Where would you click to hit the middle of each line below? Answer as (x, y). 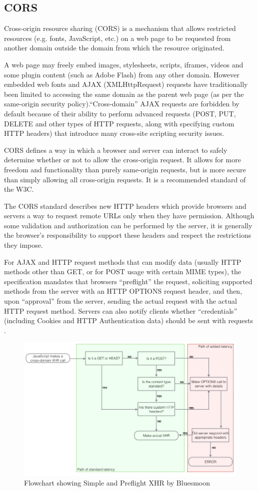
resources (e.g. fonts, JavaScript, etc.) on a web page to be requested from (117, 38)
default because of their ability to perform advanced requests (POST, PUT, (120, 113)
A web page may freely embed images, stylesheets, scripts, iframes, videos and (124, 64)
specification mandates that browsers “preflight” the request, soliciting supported (128, 281)
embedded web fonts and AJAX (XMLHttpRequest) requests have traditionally (126, 84)
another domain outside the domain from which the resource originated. (114, 48)
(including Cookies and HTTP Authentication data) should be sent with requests (129, 320)
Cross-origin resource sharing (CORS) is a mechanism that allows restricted (120, 28)
